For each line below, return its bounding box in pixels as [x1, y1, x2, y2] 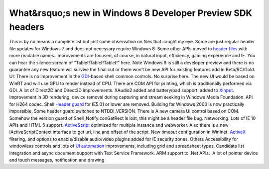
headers [9, 21, 45, 32]
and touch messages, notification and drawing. [9, 157, 106, 163]
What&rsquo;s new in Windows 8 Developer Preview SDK [9, 7, 253, 18]
